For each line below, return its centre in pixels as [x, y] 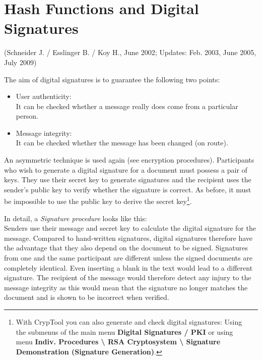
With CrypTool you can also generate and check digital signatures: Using [129, 322]
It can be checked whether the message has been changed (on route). [122, 143]
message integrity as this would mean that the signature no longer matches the [126, 287]
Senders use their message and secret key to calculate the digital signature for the [130, 228]
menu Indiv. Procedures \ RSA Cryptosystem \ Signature [118, 342]
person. [27, 116]
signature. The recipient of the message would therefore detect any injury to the [128, 277]
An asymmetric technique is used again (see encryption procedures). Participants [129, 160]
